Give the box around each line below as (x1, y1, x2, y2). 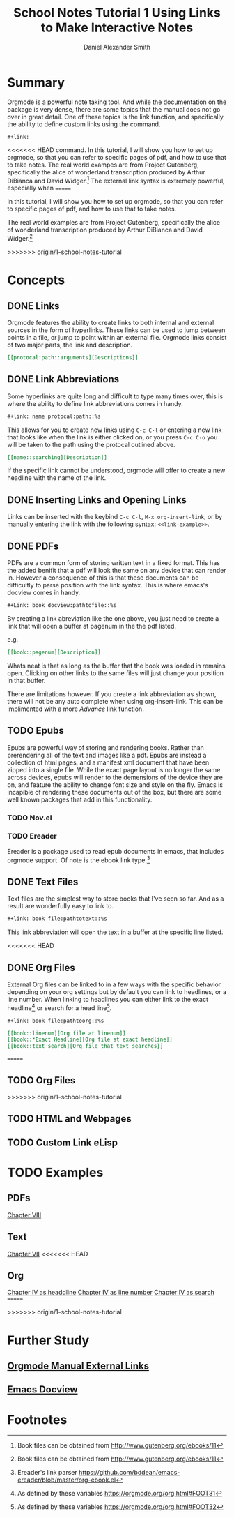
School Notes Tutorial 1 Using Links (13, 5, 221, 21)
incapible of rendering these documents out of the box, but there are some (7, 788, 221, 796)
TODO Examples (7, 1164, 104, 1180)
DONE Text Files (7, 876, 79, 887)
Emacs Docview (7, 1383, 78, 1396)
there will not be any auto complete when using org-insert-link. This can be (7, 697, 224, 705)
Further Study (7, 1332, 90, 1348)
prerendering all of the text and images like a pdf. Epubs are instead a (7, 751, 207, 759)
